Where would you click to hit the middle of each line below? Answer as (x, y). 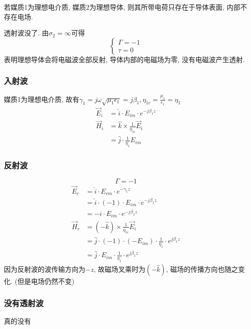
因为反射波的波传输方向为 (45, 269)
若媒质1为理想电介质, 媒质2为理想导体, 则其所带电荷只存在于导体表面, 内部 (122, 7)
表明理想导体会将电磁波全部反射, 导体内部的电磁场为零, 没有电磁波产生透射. (124, 59)
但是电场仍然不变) (46, 281)
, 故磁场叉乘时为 (119, 269)
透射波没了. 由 (26, 33)
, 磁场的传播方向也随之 (202, 269)
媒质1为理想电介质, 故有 (42, 99)
